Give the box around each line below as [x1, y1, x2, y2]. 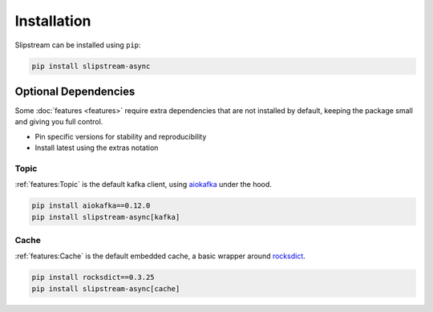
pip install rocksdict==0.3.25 [31, 273, 156, 282]
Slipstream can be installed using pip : [14, 40, 141, 50]
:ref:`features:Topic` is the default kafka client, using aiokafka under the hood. [14, 180, 273, 189]
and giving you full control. [14, 117, 103, 127]
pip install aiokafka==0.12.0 [31, 201, 151, 210]
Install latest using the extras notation [34, 143, 159, 152]
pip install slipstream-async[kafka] [31, 213, 180, 221]
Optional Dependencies [14, 84, 136, 98]
